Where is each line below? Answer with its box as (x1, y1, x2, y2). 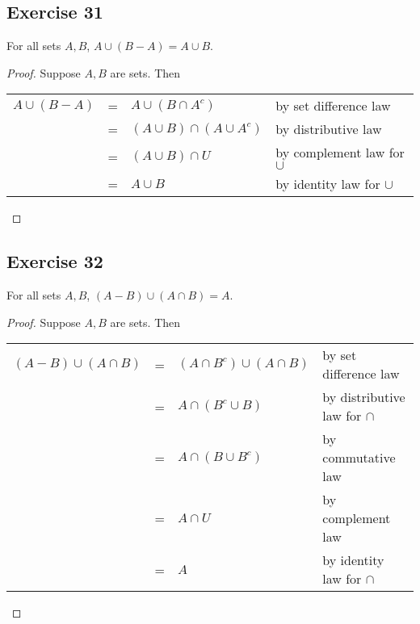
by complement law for (275, 143, 405, 162)
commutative (322, 448, 396, 467)
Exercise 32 (6, 249, 103, 274)
